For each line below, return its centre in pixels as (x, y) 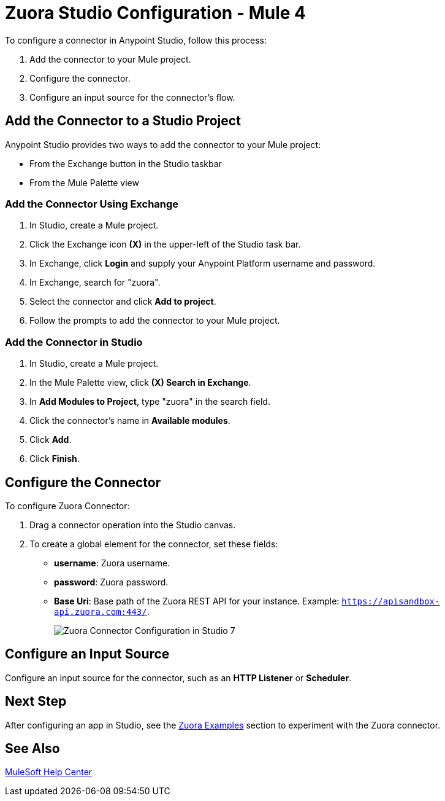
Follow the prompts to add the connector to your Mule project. (155, 321)
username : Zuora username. (112, 563)
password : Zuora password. (111, 582)
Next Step (36, 701)
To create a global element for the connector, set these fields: (154, 544)
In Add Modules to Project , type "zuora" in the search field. (150, 402)
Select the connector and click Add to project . (123, 302)
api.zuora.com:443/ (101, 611)
